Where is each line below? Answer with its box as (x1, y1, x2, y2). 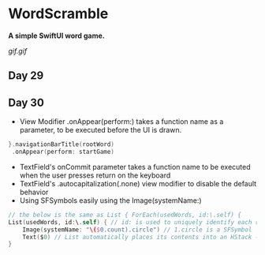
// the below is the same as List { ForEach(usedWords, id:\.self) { (8, 211, 242, 219)
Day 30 (8, 96, 45, 109)
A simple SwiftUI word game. (8, 31, 105, 40)
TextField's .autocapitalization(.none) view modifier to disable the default (19, 178, 257, 188)
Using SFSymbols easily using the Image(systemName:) (19, 195, 203, 205)
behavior (19, 187, 49, 197)
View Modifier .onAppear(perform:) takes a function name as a (19, 117, 224, 126)
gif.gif (8, 46, 28, 55)
